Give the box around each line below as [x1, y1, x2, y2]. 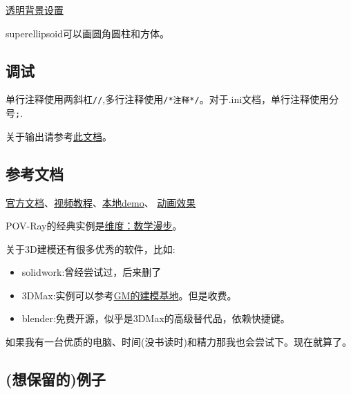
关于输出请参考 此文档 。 [6, 129, 112, 143]
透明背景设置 [6, 3, 64, 17]
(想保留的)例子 [6, 368, 106, 390]
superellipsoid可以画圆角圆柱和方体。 [6, 26, 170, 40]
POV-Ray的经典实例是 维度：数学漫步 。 [6, 218, 182, 233]
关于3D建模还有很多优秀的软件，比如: [6, 241, 175, 256]
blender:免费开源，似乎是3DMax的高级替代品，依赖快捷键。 [21, 311, 290, 326]
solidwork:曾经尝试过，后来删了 [21, 265, 162, 279]
